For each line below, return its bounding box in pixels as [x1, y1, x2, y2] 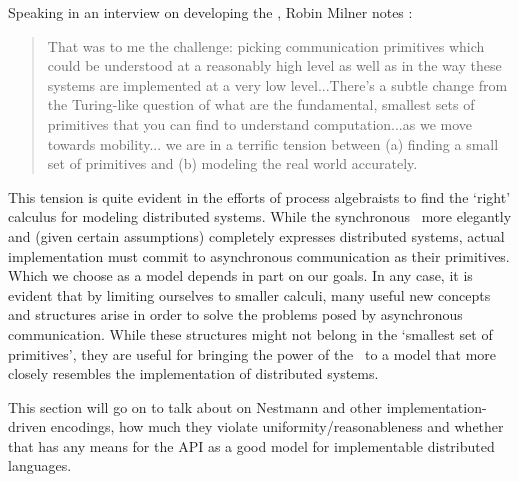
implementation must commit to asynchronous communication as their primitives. [8, 245, 510, 266]
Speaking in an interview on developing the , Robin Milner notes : [8, 2, 413, 22]
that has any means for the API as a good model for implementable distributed [8, 435, 495, 456]
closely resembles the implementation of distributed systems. [8, 363, 379, 384]
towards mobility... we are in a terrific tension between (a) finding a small [47, 133, 499, 154]
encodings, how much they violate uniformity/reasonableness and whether [50, 416, 504, 437]
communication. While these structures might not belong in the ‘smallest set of [8, 323, 493, 344]
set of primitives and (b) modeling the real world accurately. [47, 153, 418, 174]
